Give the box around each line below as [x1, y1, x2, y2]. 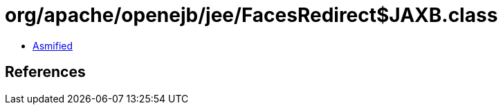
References [5, 63, 86, 81]
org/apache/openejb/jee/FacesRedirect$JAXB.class [5, 3, 498, 27]
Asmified [33, 39, 73, 52]
